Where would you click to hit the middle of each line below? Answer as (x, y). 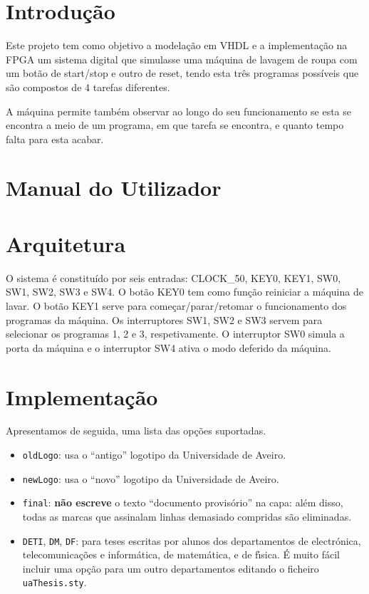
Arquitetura (66, 243)
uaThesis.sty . (54, 582)
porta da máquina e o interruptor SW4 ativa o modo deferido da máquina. (168, 347)
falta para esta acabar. (55, 139)
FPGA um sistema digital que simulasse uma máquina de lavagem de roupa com (182, 59)
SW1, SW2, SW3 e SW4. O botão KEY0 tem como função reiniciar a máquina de (184, 292)
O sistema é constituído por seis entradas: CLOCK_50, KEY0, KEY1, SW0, (173, 277)
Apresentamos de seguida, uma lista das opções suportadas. (136, 431)
